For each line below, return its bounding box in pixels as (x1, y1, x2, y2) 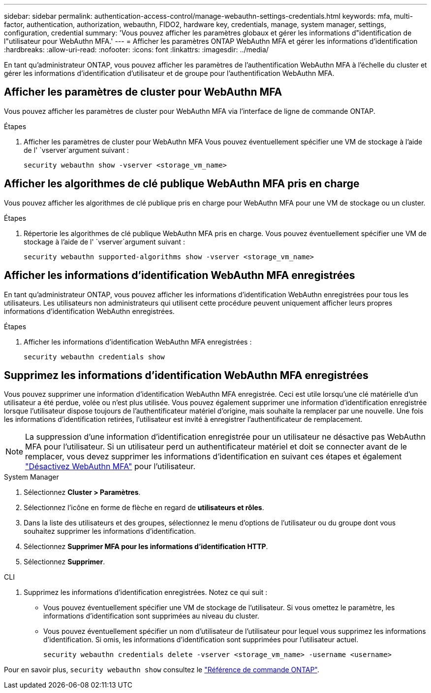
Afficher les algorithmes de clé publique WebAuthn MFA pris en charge (4, 177, 360, 190)
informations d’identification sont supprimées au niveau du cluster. (43, 612, 259, 621)
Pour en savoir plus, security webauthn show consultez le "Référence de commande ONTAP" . (4, 665, 319, 674)
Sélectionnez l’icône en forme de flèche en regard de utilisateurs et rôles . (24, 503, 264, 512)
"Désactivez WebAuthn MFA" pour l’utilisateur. (25, 461, 196, 472)
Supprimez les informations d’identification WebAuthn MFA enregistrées (4, 369, 369, 381)
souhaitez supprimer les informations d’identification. (24, 527, 196, 536)
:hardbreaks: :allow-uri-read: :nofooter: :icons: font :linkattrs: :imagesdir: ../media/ (4, 45, 269, 54)
